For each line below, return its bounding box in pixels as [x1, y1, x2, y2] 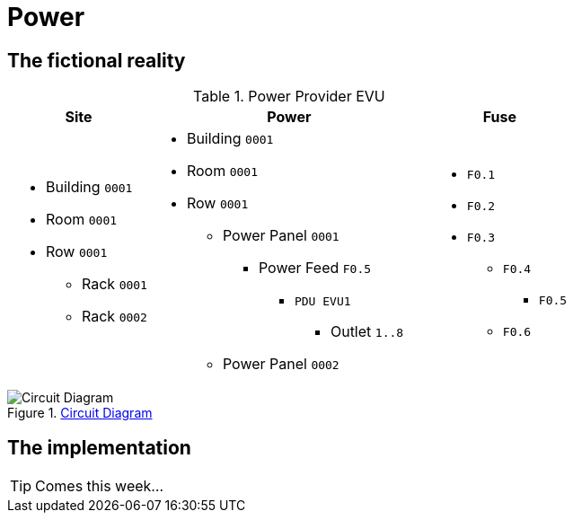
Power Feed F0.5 [258, 259, 372, 278]
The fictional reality [7, 48, 186, 72]
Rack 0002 [82, 306, 147, 325]
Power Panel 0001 [222, 226, 339, 245]
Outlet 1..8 [330, 322, 404, 341]
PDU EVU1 [294, 295, 351, 309]
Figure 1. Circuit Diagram [7, 405, 153, 421]
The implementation [7, 436, 191, 459]
